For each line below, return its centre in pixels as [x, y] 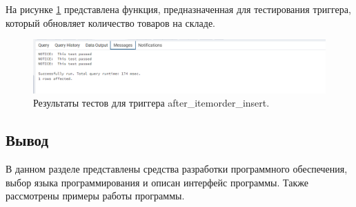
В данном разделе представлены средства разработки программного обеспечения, [177, 169]
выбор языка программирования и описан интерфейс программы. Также [157, 182]
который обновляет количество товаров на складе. [111, 22]
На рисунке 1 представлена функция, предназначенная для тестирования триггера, [178, 9]
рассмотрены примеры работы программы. [95, 196]
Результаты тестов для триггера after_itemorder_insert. [151, 103]
